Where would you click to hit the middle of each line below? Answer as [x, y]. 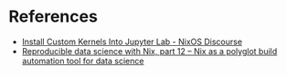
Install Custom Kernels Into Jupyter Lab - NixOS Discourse [132, 42]
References [53, 17]
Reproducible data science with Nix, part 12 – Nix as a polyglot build [149, 51]
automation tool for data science [83, 61]
